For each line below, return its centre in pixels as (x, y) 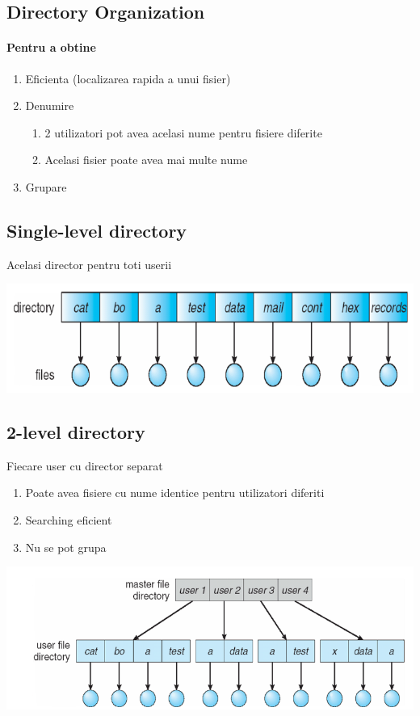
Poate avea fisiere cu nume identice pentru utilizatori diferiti (175, 493)
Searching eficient (69, 520)
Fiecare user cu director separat (85, 465)
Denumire (50, 105)
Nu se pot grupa (66, 547)
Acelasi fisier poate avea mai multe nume (146, 160)
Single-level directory (97, 230)
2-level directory (76, 432)
